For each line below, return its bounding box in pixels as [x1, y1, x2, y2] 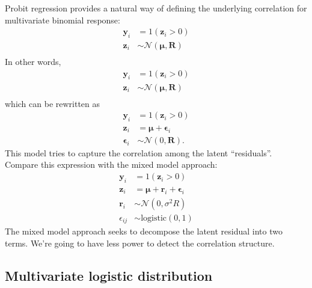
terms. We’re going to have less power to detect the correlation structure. [5, 236, 275, 249]
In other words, [5, 55, 61, 68]
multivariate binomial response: [5, 13, 120, 26]
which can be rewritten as [5, 97, 100, 109]
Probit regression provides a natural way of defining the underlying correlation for [5, 2, 307, 14]
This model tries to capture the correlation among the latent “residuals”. [5, 146, 272, 159]
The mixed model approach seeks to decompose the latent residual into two [5, 225, 283, 237]
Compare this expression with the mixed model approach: [5, 158, 218, 171]
